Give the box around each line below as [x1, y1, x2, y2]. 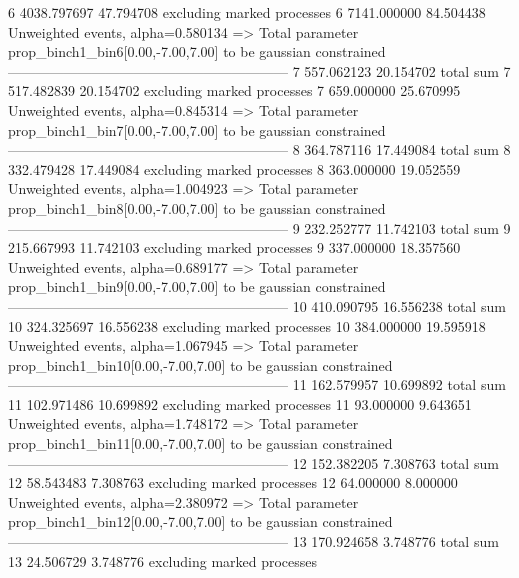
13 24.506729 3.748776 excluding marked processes [8, 550, 318, 571]
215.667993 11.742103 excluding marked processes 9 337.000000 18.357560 [8, 237, 461, 258]
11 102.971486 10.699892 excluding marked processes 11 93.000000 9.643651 [8, 393, 472, 414]
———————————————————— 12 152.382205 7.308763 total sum [8, 452, 499, 473]
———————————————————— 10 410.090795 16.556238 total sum [8, 295, 506, 316]
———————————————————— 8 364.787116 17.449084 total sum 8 [8, 139, 511, 160]
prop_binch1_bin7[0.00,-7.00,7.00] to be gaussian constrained [8, 119, 386, 140]
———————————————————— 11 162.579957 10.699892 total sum [8, 374, 506, 395]
